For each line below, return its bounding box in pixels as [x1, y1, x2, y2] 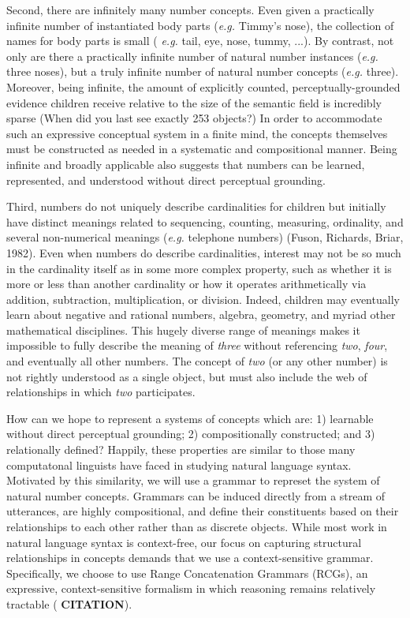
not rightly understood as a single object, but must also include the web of [6, 368, 367, 384]
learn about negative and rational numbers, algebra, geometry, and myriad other [6, 306, 396, 323]
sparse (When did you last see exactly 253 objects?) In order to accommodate [6, 110, 382, 126]
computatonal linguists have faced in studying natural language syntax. [6, 456, 352, 473]
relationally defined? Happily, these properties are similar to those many [6, 441, 356, 458]
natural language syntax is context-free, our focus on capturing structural [6, 534, 362, 550]
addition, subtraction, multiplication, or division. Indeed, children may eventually [6, 290, 400, 307]
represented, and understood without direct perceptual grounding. [6, 171, 326, 188]
